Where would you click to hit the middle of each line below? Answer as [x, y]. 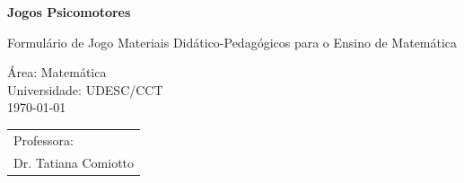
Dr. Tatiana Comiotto [74, 162]
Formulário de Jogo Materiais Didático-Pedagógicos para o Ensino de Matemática [232, 42]
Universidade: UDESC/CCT [85, 89]
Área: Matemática [57, 72]
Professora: [44, 139]
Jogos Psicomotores [69, 12]
